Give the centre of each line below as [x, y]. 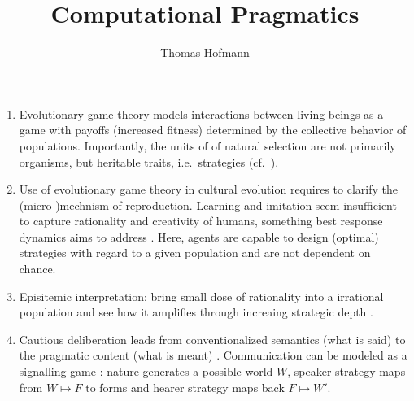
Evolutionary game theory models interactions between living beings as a [201, 113]
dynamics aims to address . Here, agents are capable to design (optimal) [199, 236]
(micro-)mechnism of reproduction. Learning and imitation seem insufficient [208, 205]
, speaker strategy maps [346, 371]
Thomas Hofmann [205, 52]
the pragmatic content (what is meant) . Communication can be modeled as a [213, 355]
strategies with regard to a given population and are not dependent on [195, 253]
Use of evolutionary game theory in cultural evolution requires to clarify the [208, 189]
